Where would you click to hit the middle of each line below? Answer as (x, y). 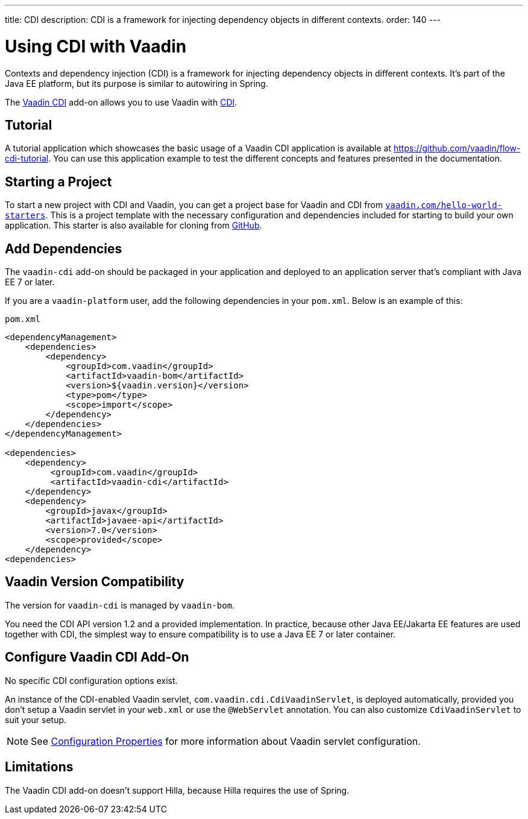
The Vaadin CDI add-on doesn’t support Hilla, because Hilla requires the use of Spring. (177, 790)
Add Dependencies (64, 248)
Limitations (39, 767)
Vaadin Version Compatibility (95, 582)
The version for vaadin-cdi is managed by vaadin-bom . (120, 605)
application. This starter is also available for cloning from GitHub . (134, 226)
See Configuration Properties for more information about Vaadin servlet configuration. (226, 741)
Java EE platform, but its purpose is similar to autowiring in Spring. (137, 83)
